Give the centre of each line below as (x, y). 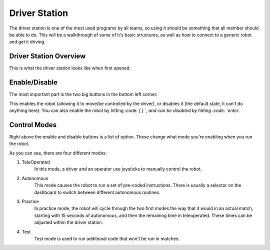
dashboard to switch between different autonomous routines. (97, 192)
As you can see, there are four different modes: (58, 153)
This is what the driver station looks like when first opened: (70, 68)
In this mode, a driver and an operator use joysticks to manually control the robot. (118, 169)
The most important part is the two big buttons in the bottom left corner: (83, 94)
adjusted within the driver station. (69, 222)
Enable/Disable (33, 82)
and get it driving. (27, 42)
